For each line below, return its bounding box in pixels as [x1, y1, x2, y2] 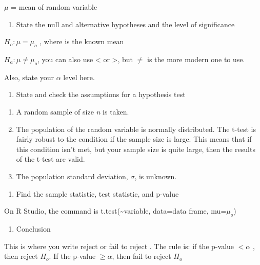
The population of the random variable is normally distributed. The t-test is [16, 123, 256, 134]
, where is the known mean [39, 36, 124, 47]
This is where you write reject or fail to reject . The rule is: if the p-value [4, 240, 234, 251]
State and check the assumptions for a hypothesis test [16, 89, 186, 100]
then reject [4, 251, 38, 261]
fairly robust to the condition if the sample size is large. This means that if [16, 134, 252, 144]
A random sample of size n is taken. [16, 106, 129, 117]
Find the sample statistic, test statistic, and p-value [16, 188, 179, 199]
